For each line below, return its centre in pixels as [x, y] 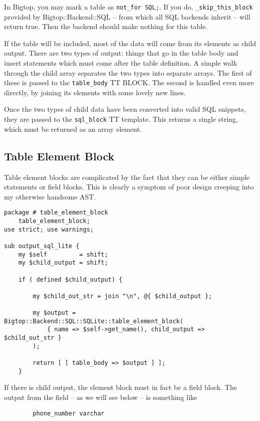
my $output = [54, 313]
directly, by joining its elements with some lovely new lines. [95, 92]
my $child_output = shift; [63, 263]
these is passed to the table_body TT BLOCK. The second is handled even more [129, 82]
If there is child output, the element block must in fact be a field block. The [120, 387]
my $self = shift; [63, 254]
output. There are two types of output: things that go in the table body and [121, 53]
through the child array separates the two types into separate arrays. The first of [128, 72]
